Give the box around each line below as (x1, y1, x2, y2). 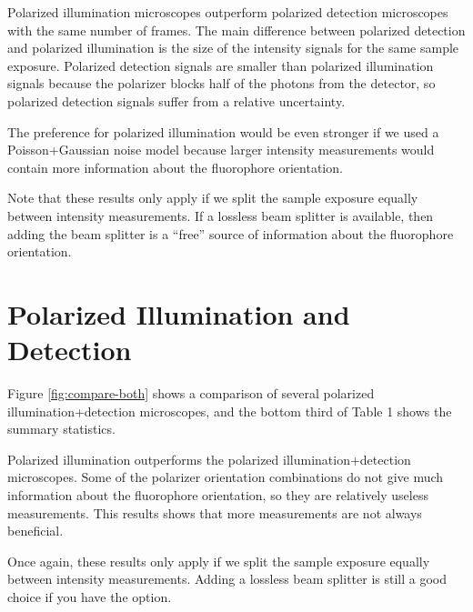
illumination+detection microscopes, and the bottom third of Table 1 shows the (7, 401, 452, 420)
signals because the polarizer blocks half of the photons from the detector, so (7, 74, 436, 93)
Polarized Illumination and (7, 295, 350, 332)
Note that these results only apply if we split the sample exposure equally (7, 188, 418, 207)
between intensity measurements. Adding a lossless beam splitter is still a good (7, 569, 448, 588)
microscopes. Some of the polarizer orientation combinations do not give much (7, 467, 444, 487)
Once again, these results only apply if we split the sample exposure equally (7, 551, 430, 570)
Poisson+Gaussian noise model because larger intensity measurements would (7, 140, 435, 159)
